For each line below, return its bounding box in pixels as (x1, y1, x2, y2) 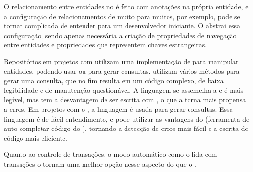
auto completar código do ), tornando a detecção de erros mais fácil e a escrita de (4, 123, 248, 133)
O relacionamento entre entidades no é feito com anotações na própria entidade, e (4, 1, 249, 11)
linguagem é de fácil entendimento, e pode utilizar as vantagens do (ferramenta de (4, 113, 250, 124)
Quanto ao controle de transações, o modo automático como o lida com (4, 149, 217, 159)
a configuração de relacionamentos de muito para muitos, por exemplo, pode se (4, 11, 240, 21)
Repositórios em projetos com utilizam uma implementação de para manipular (4, 56, 239, 66)
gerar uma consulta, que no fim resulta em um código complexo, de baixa (4, 75, 224, 86)
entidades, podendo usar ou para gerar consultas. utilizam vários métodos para (4, 65, 240, 76)
